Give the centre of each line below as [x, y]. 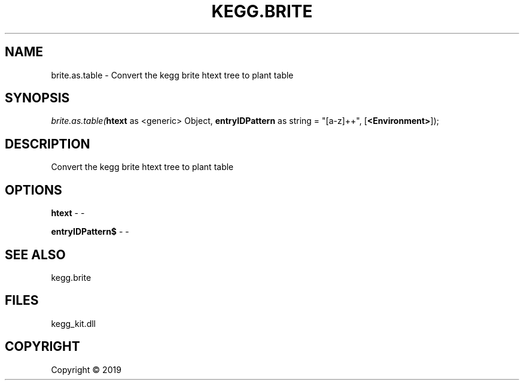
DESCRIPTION [48, 144]
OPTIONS [33, 190]
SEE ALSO [35, 254]
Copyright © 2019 [86, 369]
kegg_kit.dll [73, 323]
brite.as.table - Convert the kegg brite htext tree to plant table [172, 75]
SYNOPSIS [37, 98]
